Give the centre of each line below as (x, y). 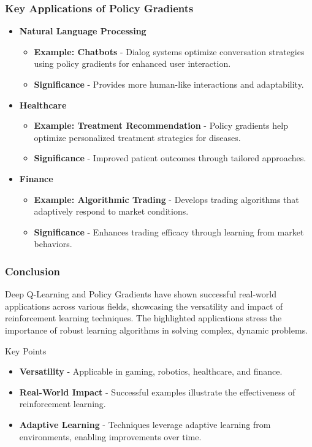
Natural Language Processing (83, 31)
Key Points (26, 350)
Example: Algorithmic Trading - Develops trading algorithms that (166, 199)
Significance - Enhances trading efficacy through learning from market (169, 231)
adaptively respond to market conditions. (111, 211)
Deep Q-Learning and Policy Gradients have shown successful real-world (141, 294)
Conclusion (32, 271)
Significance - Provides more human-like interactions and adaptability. (169, 84)
